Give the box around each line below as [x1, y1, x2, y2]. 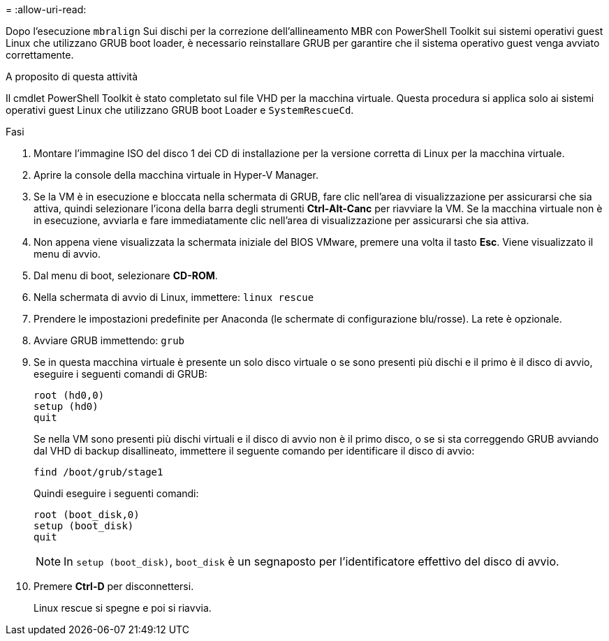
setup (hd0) [34, 401, 98, 412]
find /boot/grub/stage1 [34, 466, 163, 478]
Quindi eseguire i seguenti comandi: [34, 487, 199, 499]
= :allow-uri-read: [6, 3, 87, 15]
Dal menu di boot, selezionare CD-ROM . [34, 270, 218, 281]
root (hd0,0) [34, 390, 105, 401]
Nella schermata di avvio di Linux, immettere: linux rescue [34, 291, 314, 303]
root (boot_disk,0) [34, 509, 140, 520]
